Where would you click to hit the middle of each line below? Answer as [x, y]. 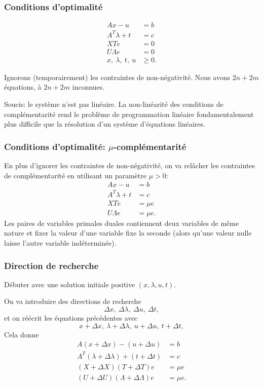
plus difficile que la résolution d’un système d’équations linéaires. [105, 124]
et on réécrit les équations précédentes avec [71, 318]
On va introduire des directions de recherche [73, 301]
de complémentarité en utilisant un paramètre [75, 175]
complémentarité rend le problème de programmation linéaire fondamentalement [129, 114]
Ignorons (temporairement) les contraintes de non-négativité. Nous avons [117, 77]
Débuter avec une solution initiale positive [70, 284]
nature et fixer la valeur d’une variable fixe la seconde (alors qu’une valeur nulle [128, 233]
